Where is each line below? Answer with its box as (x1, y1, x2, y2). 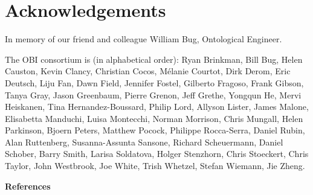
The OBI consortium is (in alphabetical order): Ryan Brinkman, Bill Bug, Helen (5, 53, 303, 65)
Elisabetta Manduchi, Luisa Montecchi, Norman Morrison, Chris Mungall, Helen (5, 112, 303, 124)
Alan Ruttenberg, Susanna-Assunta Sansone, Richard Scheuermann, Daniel (5, 135, 283, 148)
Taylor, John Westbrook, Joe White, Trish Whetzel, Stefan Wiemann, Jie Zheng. (5, 159, 305, 172)
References (5, 179, 51, 192)
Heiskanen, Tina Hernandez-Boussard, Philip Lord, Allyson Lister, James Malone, (5, 100, 309, 113)
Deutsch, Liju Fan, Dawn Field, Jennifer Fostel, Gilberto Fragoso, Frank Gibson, (5, 76, 304, 89)
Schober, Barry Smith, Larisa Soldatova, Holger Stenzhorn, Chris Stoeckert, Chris (5, 147, 309, 160)
